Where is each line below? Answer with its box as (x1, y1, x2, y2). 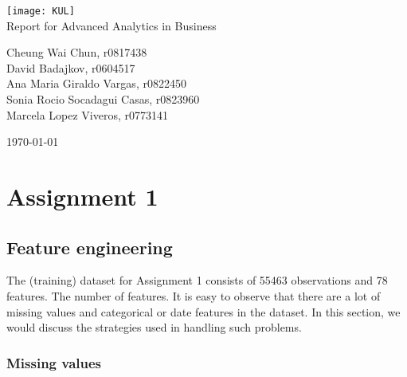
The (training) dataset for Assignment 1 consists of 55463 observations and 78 (6, 272, 388, 289)
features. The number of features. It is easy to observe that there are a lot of (6, 287, 381, 304)
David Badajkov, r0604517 (6, 59, 135, 76)
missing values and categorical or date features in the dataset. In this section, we (6, 303, 401, 320)
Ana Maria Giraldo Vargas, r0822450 (6, 75, 186, 92)
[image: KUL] (6, 6, 75, 17)
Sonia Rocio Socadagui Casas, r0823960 (6, 91, 200, 108)
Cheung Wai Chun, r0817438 (6, 44, 147, 61)
